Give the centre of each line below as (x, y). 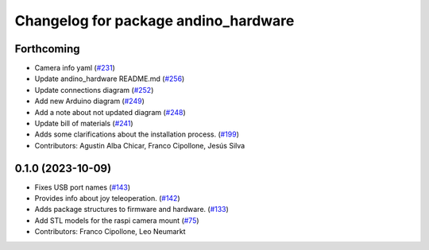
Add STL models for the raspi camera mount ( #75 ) (117, 220)
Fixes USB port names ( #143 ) (83, 187)
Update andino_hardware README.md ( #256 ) (110, 79)
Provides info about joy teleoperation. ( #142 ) (107, 198)
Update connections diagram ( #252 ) (94, 90)
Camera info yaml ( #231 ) (75, 68)
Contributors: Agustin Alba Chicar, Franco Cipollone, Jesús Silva (140, 145)
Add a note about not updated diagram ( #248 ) (110, 112)
